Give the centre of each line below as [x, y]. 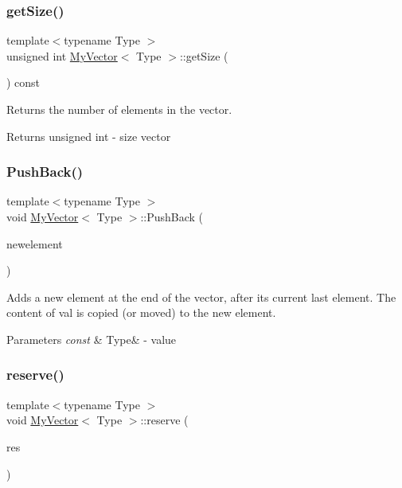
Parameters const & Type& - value [92, 339]
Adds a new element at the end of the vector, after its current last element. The [201, 297]
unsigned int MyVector [62, 55]
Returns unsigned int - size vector [89, 136]
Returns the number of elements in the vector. [119, 109]
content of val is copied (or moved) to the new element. [141, 312]
